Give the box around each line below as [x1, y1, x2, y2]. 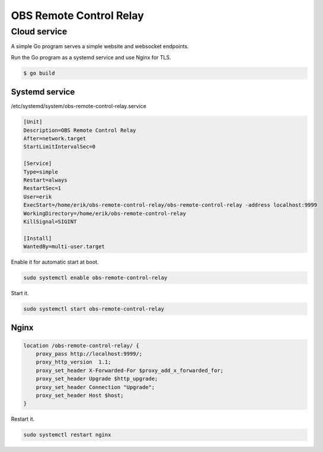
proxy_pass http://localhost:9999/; [36, 350, 142, 358]
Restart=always [23, 176, 68, 184]
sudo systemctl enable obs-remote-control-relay [23, 274, 168, 282]
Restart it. [11, 416, 35, 423]
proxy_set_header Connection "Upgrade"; [36, 384, 155, 390]
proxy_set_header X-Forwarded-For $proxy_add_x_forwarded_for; [36, 367, 224, 374]
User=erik [23, 193, 52, 200]
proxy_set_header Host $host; [36, 392, 124, 399]
